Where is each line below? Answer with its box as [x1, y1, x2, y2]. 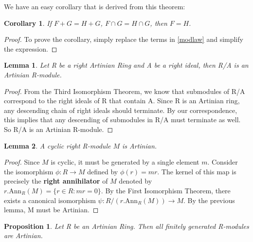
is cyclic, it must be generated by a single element [51, 157, 199, 167]
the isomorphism [4, 166, 54, 176]
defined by [87, 166, 118, 176]
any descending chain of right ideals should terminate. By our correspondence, [4, 105, 237, 115]
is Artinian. [122, 140, 157, 150]
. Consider [207, 157, 238, 167]
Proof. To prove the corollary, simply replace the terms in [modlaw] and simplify [4, 34, 243, 44]
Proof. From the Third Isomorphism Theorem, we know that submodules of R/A [4, 86, 245, 96]
